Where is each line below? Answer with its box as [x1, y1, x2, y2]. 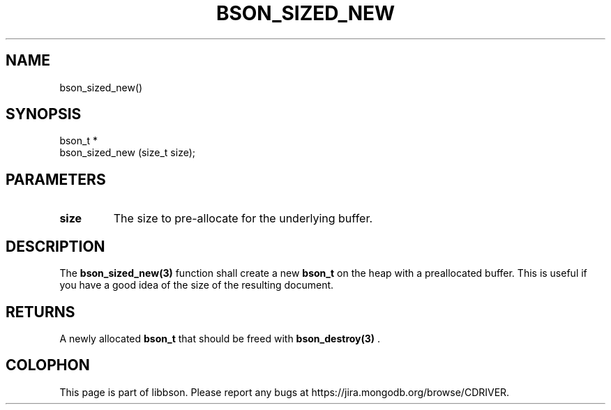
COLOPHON [6, 356, 90, 374]
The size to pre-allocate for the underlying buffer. [113, 211, 373, 226]
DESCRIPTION [6, 237, 105, 255]
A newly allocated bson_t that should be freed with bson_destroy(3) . [59, 332, 381, 344]
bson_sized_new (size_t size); [59, 146, 195, 159]
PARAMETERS [6, 170, 106, 188]
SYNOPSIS [6, 105, 82, 123]
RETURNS [6, 303, 75, 321]
